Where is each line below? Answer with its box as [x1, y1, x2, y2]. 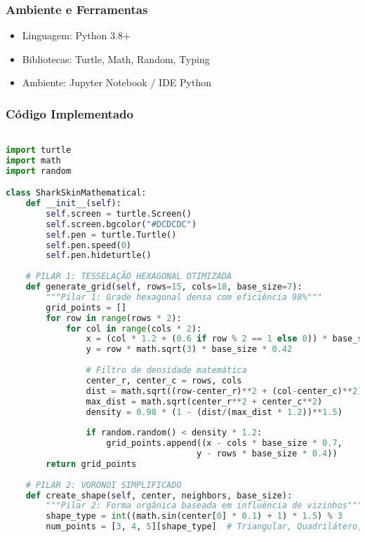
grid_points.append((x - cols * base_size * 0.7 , [106, 438, 343, 449]
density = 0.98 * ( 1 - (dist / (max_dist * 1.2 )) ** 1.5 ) [86, 407, 343, 417]
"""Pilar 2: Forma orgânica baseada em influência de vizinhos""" [46, 501, 363, 511]
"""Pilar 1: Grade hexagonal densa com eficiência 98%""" [46, 292, 323, 302]
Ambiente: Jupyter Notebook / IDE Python [22, 75, 211, 90]
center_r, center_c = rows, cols [86, 375, 242, 386]
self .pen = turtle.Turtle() [46, 229, 177, 240]
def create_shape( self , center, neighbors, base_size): [25, 490, 293, 501]
